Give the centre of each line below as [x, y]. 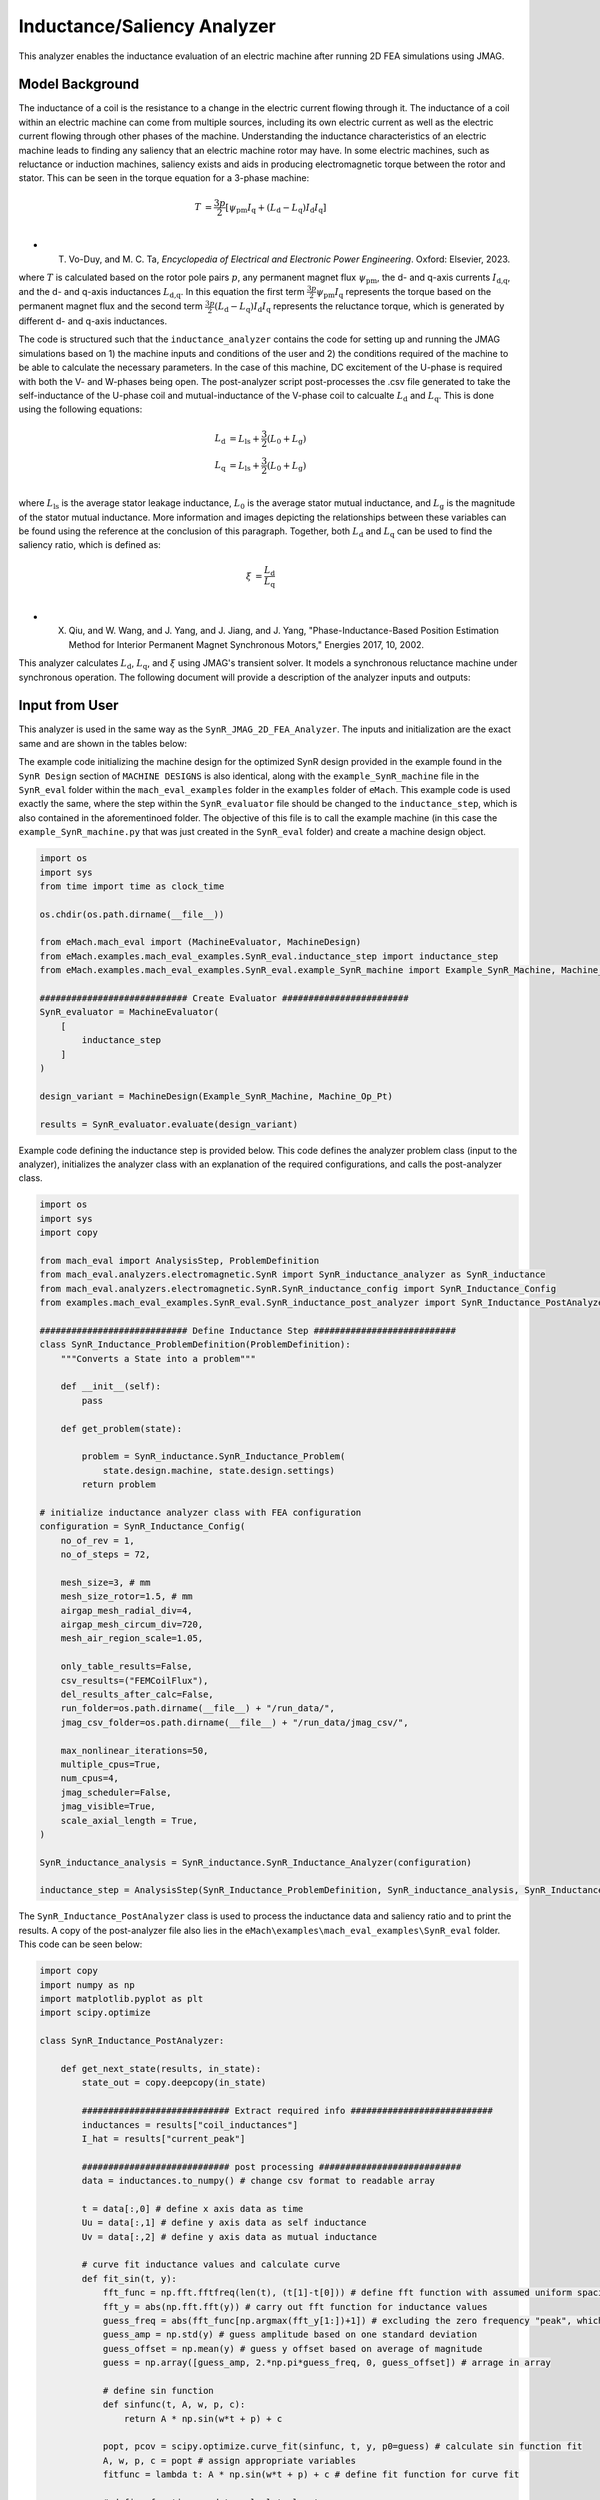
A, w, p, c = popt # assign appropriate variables [229, 2460]
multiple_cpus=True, [111, 1764]
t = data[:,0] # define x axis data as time [192, 2208]
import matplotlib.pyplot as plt [121, 1998]
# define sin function [158, 2390]
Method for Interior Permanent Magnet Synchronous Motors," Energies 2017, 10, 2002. [246, 644]
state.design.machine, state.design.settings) [218, 1470]
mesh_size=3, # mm [105, 1582]
